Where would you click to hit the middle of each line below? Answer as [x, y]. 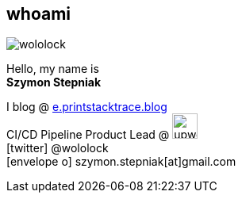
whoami [39, 14]
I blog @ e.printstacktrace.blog [87, 107]
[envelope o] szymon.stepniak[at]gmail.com [121, 162]
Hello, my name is [53, 69]
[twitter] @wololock [58, 148]
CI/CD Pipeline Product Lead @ [88, 135]
